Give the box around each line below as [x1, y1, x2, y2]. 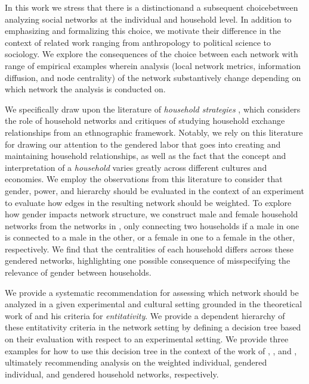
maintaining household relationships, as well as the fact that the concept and [5, 149, 286, 162]
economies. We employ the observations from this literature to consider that [5, 173, 283, 185]
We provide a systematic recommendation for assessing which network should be [5, 286, 299, 298]
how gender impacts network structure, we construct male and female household [5, 208, 298, 220]
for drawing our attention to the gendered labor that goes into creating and [5, 138, 281, 150]
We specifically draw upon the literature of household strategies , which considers [5, 102, 301, 115]
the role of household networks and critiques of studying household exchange [5, 114, 285, 127]
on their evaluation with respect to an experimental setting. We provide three [5, 333, 289, 345]
